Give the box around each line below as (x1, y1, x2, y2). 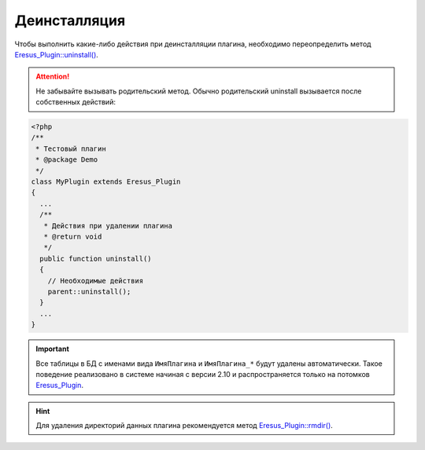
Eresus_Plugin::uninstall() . (14, 49, 98, 59)
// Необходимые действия (47, 276, 144, 285)
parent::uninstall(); (47, 287, 131, 296)
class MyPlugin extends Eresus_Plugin (31, 177, 181, 186)
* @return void (43, 232, 102, 241)
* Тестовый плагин (35, 144, 106, 153)
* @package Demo (35, 155, 98, 164)
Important (35, 344, 70, 353)
